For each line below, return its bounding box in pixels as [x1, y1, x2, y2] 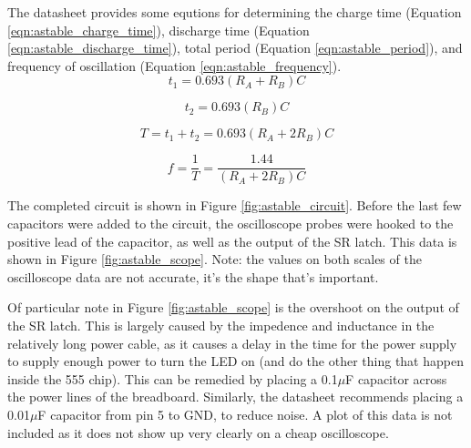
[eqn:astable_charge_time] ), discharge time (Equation [7, 20, 310, 39]
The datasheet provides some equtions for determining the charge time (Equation [7, 3, 462, 21]
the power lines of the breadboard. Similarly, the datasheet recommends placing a [7, 387, 464, 406]
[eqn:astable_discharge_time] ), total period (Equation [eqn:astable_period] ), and [7, 38, 463, 57]
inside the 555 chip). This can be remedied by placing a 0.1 [7, 369, 338, 388]
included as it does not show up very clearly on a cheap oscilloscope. [7, 423, 389, 442]
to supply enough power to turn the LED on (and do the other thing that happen [7, 351, 464, 371]
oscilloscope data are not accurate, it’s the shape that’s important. [7, 267, 379, 286]
